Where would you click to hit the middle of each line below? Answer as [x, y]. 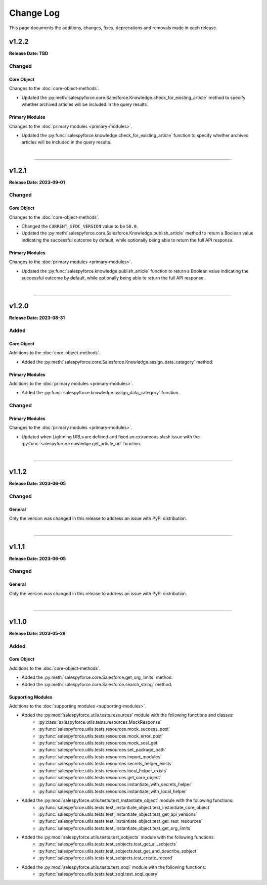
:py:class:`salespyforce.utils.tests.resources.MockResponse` [100, 722]
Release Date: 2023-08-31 [37, 318]
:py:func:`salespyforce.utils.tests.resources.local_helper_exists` [103, 770]
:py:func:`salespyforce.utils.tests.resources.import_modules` [100, 756]
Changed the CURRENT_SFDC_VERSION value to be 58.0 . [80, 226]
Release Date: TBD [29, 53]
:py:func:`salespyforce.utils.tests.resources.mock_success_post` [104, 729]
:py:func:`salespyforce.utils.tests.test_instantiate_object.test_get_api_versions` [118, 814]
